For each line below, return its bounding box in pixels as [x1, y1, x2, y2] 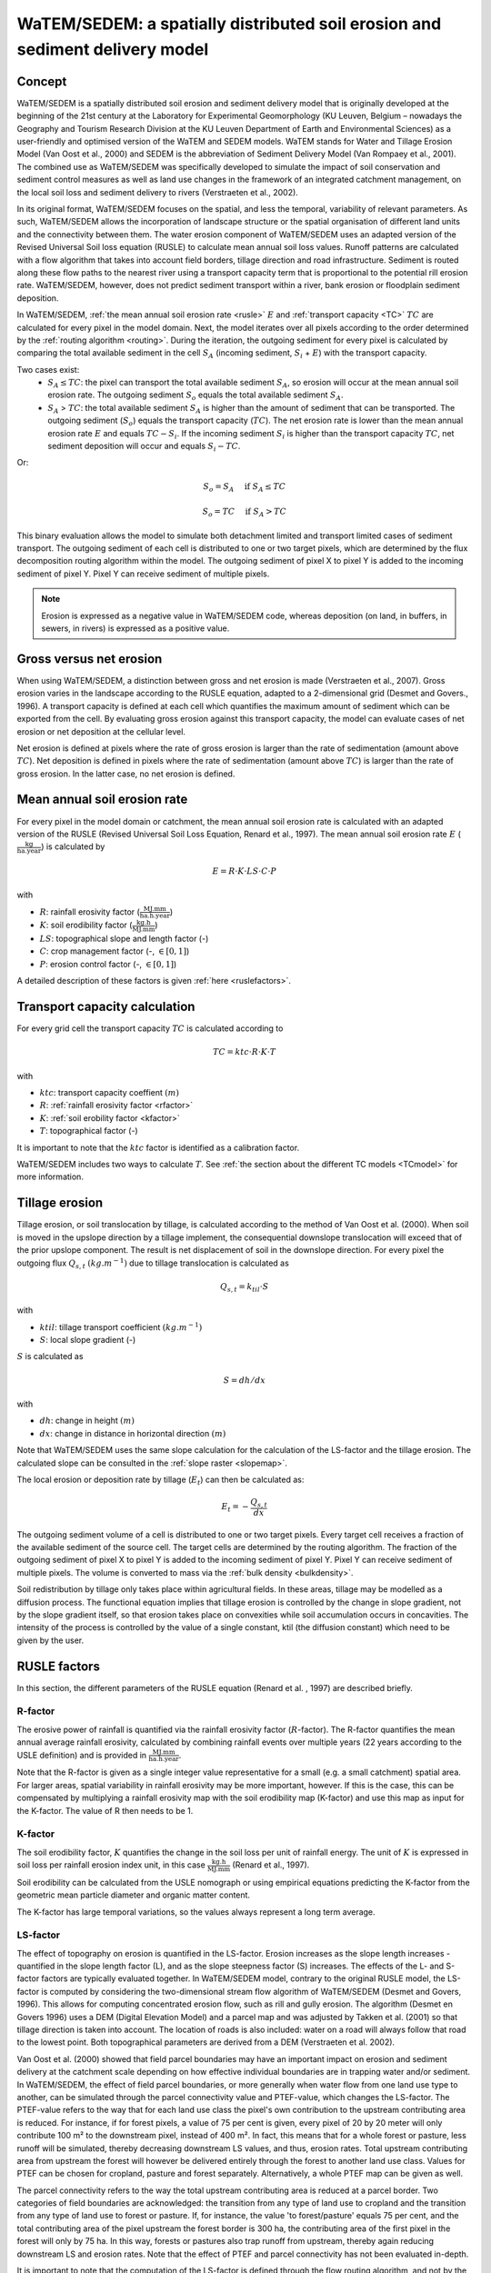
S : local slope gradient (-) [39, 1335, 136, 1346]
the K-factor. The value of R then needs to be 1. [16, 1805, 194, 1816]
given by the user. [16, 1635, 85, 1646]
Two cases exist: [16, 364, 80, 375]
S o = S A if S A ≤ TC [203, 481, 286, 494]
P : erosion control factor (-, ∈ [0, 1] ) [39, 958, 177, 969]
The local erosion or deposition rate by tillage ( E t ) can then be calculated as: [16, 1474, 305, 1487]
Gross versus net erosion [16, 651, 163, 666]
